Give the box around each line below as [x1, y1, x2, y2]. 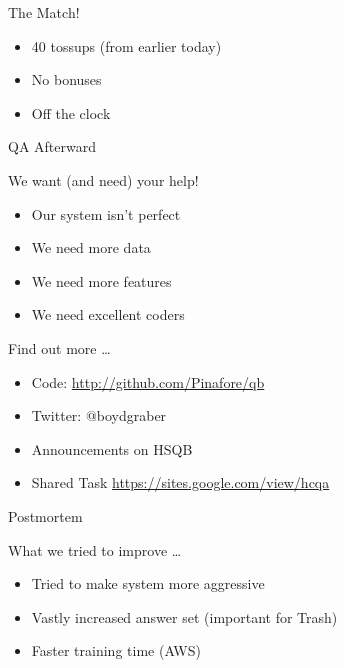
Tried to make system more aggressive [31, 573, 265, 594]
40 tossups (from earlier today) [31, 35, 222, 56]
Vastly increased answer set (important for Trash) [31, 606, 338, 627]
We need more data [31, 237, 151, 258]
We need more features [31, 270, 172, 291]
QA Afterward [8, 136, 96, 157]
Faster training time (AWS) [31, 640, 201, 661]
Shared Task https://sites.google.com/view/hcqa [31, 472, 330, 493]
